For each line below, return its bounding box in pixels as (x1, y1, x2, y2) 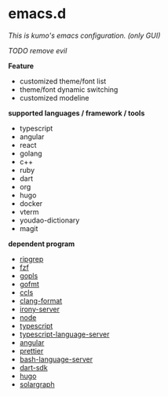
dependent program (8, 239, 75, 248)
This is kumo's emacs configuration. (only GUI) (8, 31, 161, 40)
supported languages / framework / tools (8, 108, 145, 118)
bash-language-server (19, 355, 93, 364)
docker (19, 198, 43, 208)
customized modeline (19, 93, 89, 102)
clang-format (19, 296, 63, 305)
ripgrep (19, 254, 44, 263)
